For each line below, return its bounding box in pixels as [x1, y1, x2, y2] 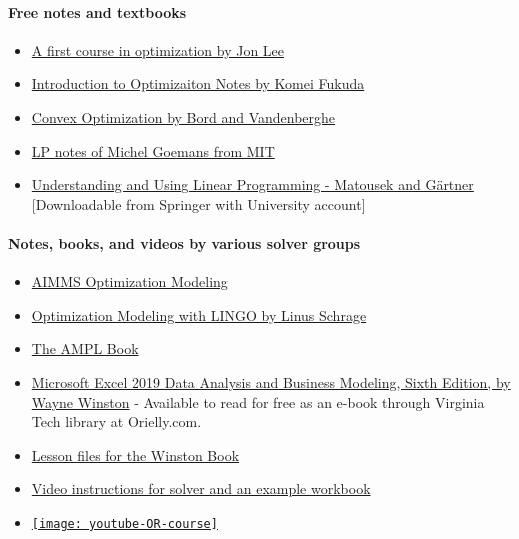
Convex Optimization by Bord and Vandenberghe [31, 106, 336, 127]
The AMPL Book [31, 338, 139, 359]
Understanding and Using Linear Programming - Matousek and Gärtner [31, 174, 474, 195]
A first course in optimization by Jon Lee [31, 39, 285, 60]
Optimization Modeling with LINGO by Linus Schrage [31, 304, 367, 325]
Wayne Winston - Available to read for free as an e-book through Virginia [31, 391, 485, 412]
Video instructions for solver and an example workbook [31, 478, 371, 499]
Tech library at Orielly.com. [31, 411, 202, 432]
